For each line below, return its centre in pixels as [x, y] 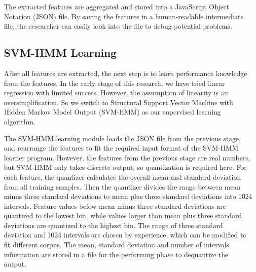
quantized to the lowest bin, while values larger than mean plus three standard [123, 215]
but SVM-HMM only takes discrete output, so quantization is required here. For [125, 167]
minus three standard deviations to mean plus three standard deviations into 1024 [128, 196]
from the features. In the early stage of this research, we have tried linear [114, 83]
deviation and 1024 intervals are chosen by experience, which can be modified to [125, 235]
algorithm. [20, 121]
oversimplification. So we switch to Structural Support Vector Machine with [119, 102]
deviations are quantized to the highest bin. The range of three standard [113, 225]
